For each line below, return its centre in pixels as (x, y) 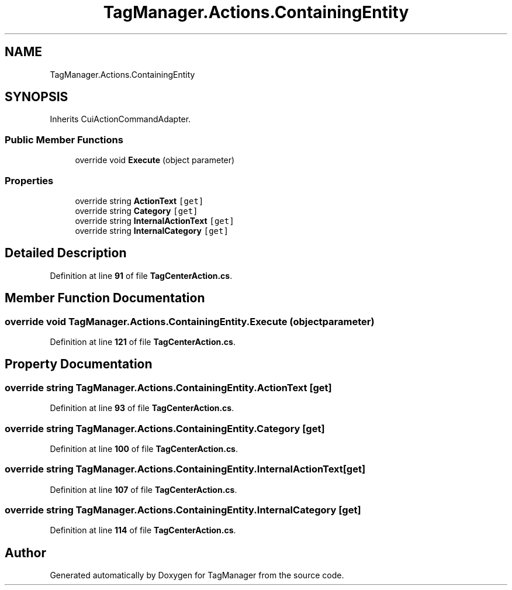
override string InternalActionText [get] (155, 220)
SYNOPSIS (37, 97)
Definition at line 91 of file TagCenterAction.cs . (141, 275)
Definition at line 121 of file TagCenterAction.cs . (143, 342)
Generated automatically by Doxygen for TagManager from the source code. (197, 575)
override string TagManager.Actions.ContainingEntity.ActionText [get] (168, 387)
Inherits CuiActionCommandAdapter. (120, 119)
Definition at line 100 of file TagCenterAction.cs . (144, 448)
